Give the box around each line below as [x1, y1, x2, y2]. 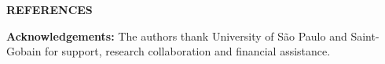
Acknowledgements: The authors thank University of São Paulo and [6, 27, 347, 44]
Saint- [350, 27, 379, 44]
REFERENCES [6, 2, 93, 17]
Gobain [6, 43, 42, 59]
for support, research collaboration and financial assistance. [45, 43, 331, 59]
